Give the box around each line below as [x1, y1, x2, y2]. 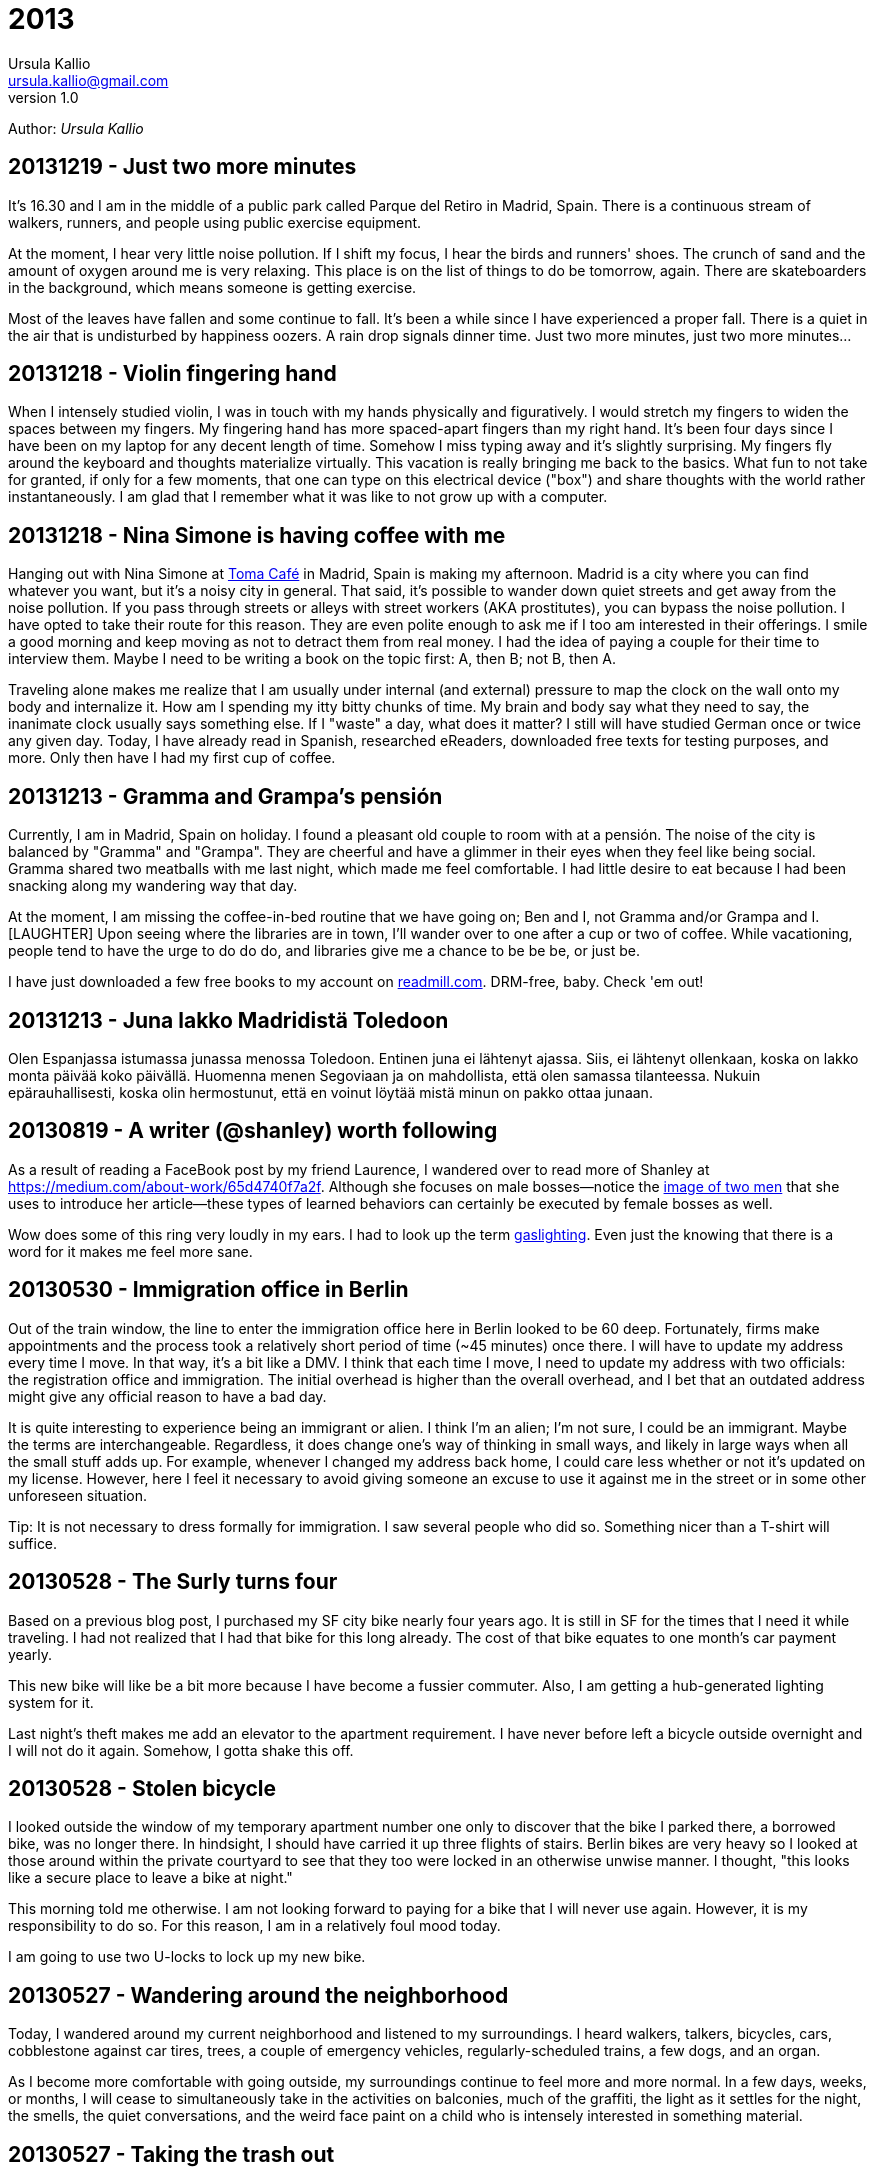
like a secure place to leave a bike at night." [8, 1869, 293, 1887]
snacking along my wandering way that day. [8, 877, 298, 895]
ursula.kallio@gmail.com [8, 71, 169, 89]
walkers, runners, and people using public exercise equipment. [8, 213, 422, 231]
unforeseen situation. [8, 1486, 148, 1504]
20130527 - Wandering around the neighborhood [8, 1982, 509, 2008]
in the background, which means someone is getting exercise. [8, 278, 417, 296]
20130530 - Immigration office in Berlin [8, 1277, 409, 1303]
